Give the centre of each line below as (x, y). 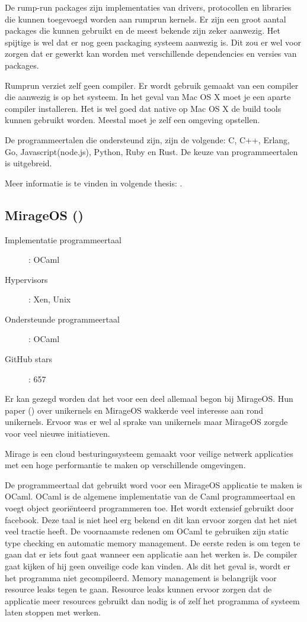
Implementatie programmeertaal (63, 239)
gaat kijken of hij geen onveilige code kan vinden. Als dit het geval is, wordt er (148, 565)
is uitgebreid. (28, 163)
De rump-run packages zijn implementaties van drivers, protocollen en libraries (148, 7)
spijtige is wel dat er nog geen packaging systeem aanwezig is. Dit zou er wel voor (153, 42)
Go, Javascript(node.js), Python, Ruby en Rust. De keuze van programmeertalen (151, 151)
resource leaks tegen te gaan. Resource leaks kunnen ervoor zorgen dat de (138, 589)
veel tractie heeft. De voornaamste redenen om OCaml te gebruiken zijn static (147, 531)
